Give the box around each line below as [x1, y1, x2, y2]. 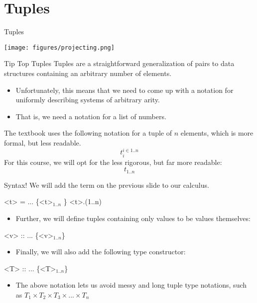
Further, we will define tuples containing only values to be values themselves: [15, 213, 251, 223]
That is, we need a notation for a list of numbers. [15, 111, 166, 121]
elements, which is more [180, 128, 254, 138]
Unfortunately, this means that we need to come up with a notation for [15, 84, 234, 95]
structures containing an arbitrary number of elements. [4, 68, 172, 78]
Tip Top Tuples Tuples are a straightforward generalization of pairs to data [4, 58, 235, 69]
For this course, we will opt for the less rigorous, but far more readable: [4, 156, 222, 167]
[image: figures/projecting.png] [4, 44, 115, 51]
